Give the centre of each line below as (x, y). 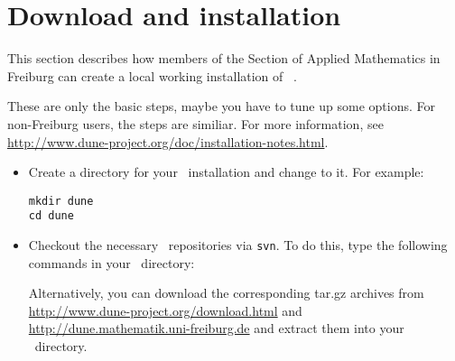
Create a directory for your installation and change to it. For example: (226, 172)
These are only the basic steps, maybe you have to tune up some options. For (221, 106)
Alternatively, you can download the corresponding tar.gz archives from (226, 293)
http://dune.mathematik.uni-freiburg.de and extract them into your (216, 328)
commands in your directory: (111, 262)
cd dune (51, 216)
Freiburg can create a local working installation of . (152, 75)
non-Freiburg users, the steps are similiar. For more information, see (195, 123)
